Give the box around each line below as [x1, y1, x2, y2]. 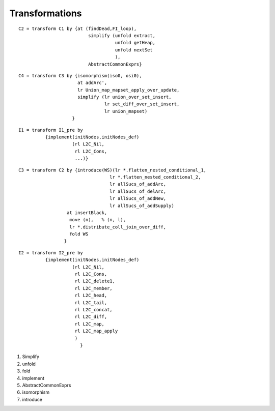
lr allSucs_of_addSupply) [109, 202, 174, 209]
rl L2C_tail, [74, 300, 107, 305]
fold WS [69, 231, 89, 237]
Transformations [9, 8, 82, 19]
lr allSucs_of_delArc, [109, 188, 167, 194]
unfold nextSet [115, 47, 153, 53]
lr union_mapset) [104, 108, 148, 114]
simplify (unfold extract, [88, 33, 155, 38]
